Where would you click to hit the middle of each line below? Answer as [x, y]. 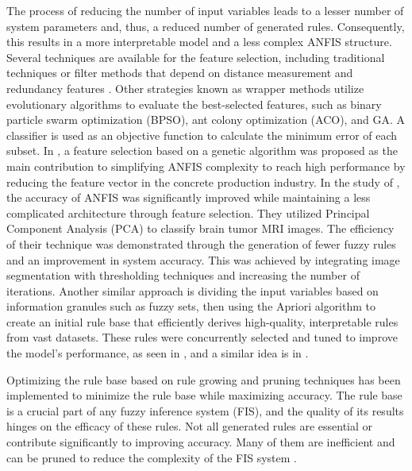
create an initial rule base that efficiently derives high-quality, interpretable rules [202, 321]
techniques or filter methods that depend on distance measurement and [180, 73]
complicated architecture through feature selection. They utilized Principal [188, 212]
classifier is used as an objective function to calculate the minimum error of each [202, 135]
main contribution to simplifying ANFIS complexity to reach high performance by [206, 166]
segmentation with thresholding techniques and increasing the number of [183, 275]
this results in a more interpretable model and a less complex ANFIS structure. [199, 42]
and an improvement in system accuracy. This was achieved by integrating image [203, 259]
